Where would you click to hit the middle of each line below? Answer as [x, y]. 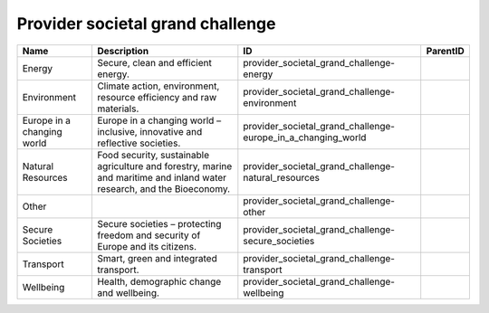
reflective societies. [139, 143]
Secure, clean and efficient [154, 62]
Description [123, 51]
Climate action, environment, [158, 86]
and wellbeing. [128, 292]
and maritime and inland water [161, 177]
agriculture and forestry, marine [164, 166]
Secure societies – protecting [159, 223]
